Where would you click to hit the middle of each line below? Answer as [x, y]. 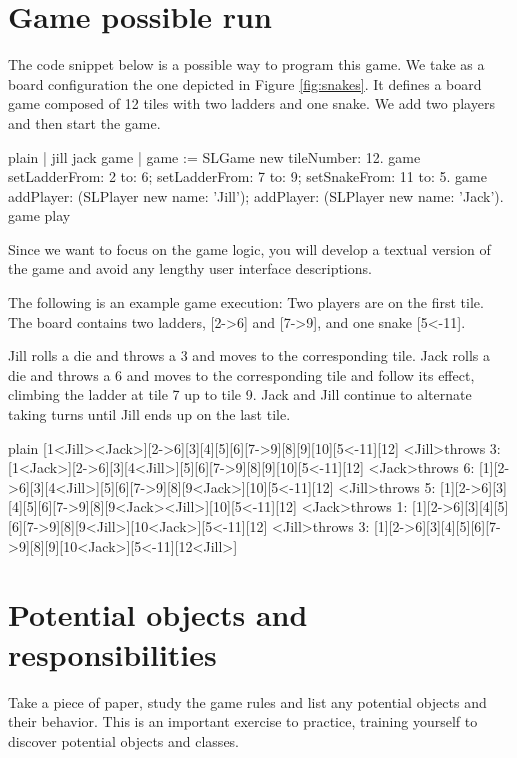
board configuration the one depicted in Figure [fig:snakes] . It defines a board [245, 83]
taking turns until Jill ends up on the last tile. [149, 414]
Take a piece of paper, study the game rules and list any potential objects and [247, 701]
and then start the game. [84, 122]
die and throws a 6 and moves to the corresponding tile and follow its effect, [241, 374]
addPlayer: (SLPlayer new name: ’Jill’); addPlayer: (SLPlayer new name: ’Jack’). [256, 195]
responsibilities [112, 653]
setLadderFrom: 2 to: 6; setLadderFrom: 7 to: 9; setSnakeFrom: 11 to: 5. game [247, 176]
